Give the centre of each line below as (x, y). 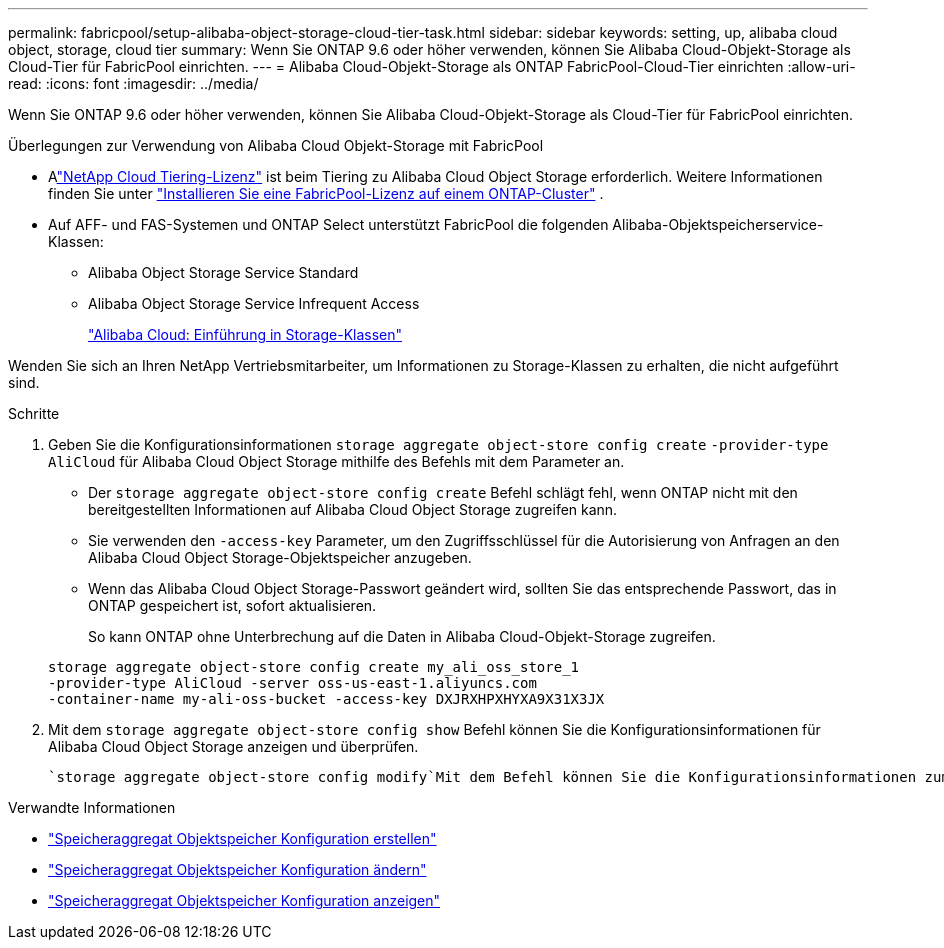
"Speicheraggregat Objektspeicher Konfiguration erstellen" (242, 838)
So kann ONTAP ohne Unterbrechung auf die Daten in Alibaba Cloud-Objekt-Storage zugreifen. (402, 636)
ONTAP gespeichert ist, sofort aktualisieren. (232, 605)
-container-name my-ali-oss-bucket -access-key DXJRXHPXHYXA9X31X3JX (326, 699)
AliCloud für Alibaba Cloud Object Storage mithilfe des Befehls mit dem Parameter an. (336, 461)
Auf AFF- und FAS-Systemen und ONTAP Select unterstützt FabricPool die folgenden (328, 224)
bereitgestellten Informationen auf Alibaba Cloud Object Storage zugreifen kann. (353, 509)
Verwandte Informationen (92, 807)
